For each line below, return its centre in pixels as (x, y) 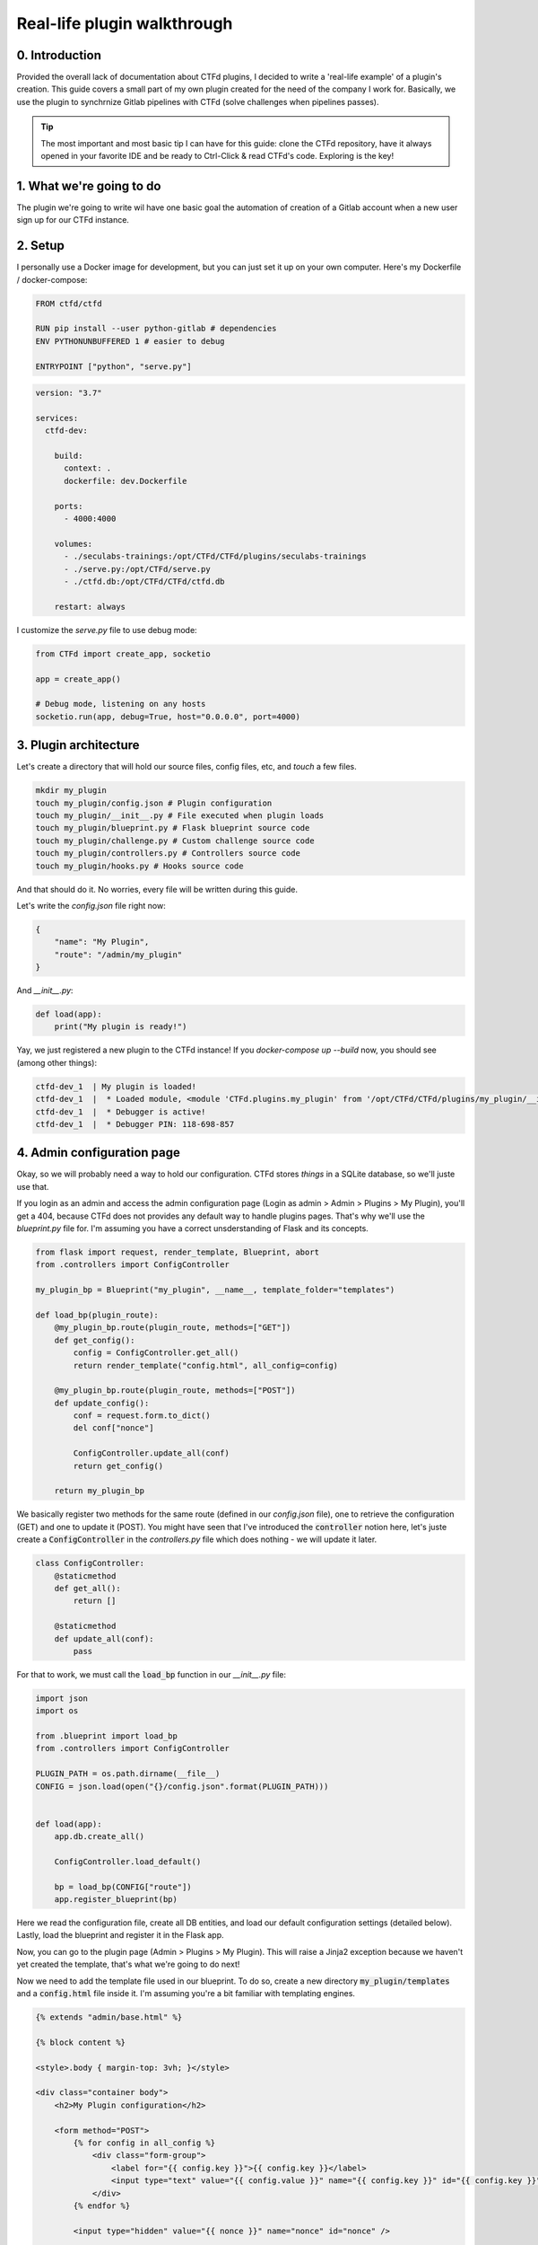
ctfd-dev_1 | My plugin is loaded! (116, 1086)
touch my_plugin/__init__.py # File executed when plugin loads (180, 815)
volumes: (74, 544)
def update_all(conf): (104, 1638)
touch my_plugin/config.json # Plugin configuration (154, 803)
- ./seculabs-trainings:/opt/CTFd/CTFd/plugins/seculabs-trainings (215, 556)
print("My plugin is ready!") (121, 1027)
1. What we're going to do (89, 185)
